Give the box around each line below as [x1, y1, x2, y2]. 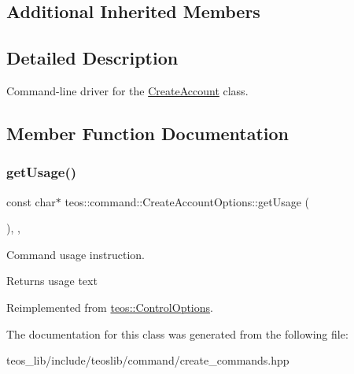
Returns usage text [6, 272, 98, 289]
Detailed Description [6, 46, 179, 70]
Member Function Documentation [6, 120, 289, 145]
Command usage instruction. [6, 246, 145, 262]
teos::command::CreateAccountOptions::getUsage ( [65, 193, 309, 209]
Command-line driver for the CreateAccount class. [6, 82, 249, 98]
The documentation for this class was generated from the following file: [6, 325, 348, 342]
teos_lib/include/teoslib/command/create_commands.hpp [6, 352, 289, 368]
